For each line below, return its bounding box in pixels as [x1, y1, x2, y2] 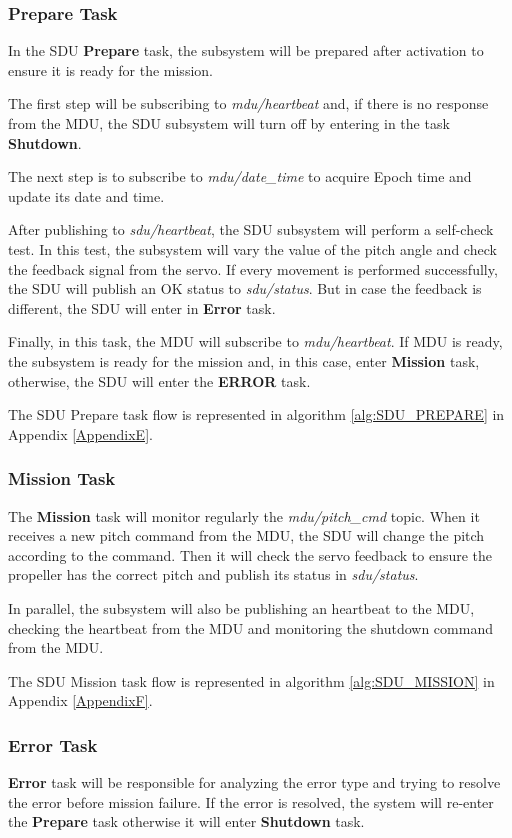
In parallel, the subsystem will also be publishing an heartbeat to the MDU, [8, 597, 475, 618]
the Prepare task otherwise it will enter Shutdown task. [8, 811, 365, 832]
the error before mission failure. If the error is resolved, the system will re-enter [8, 791, 494, 812]
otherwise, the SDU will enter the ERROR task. [8, 370, 311, 391]
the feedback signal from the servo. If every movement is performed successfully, [8, 258, 498, 279]
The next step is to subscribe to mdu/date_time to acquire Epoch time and [8, 166, 472, 187]
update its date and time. [8, 185, 165, 206]
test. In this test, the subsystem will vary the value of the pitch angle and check [8, 238, 497, 259]
